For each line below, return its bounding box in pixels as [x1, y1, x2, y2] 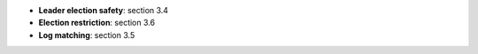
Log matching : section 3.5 [38, 29, 135, 40]
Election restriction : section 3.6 [38, 18, 155, 28]
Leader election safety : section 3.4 [38, 5, 168, 15]
